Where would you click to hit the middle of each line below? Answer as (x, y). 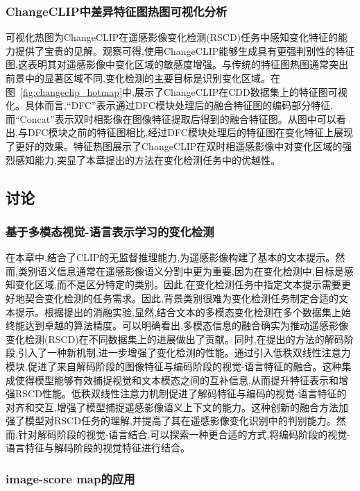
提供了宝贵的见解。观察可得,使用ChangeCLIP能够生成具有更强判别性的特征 (185, 50)
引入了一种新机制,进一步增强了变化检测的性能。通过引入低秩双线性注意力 (184, 352)
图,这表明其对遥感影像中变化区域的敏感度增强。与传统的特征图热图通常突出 (177, 64)
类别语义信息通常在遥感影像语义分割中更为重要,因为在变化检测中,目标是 (181, 271)
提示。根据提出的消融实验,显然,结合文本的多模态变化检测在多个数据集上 (178, 311)
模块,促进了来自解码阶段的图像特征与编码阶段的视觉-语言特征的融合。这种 (174, 366)
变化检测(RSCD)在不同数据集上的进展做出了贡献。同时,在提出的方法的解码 (175, 339)
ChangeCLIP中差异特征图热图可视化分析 (117, 11)
